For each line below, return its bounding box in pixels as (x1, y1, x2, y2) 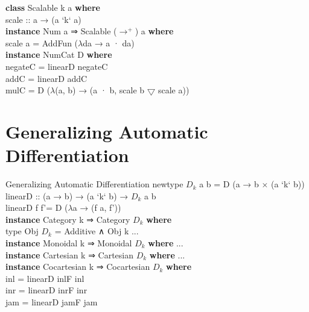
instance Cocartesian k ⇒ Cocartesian (5, 260, 150, 273)
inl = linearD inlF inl (5, 272, 84, 284)
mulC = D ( (5, 84, 51, 96)
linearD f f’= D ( (5, 201, 68, 214)
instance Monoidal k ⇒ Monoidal (5, 237, 132, 249)
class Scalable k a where (5, 1, 100, 13)
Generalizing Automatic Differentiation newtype (5, 178, 183, 190)
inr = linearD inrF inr (5, 284, 88, 296)
